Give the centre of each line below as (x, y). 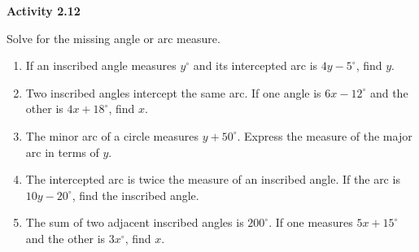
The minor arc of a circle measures (112, 135)
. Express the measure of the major (325, 135)
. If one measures (311, 222)
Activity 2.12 (44, 11)
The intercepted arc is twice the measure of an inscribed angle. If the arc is (213, 179)
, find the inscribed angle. (135, 195)
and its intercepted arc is (255, 65)
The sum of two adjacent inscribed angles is (135, 222)
